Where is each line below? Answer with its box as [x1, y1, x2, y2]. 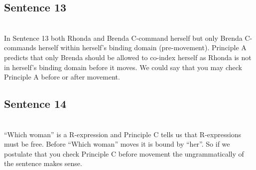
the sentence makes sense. [4, 158, 82, 169]
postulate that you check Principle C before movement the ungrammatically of [4, 148, 244, 159]
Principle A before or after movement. [4, 72, 120, 82]
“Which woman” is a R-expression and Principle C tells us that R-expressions [4, 129, 242, 139]
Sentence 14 [4, 96, 67, 111]
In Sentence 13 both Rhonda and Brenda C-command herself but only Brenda [4, 32, 243, 43]
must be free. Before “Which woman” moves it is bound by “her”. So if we [4, 139, 230, 149]
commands [4, 42, 36, 53]
